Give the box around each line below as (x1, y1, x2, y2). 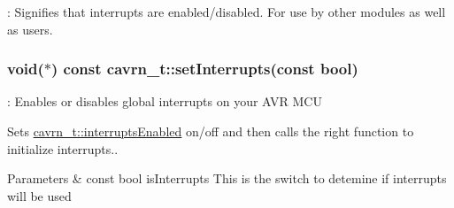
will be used (7, 186, 72, 204)
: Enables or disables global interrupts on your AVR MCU (7, 92, 322, 111)
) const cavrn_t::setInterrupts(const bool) (51, 58, 358, 80)
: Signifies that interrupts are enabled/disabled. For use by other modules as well (7, 3, 446, 20)
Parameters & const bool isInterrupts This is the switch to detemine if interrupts (7, 169, 447, 188)
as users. (7, 19, 53, 38)
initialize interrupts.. (7, 139, 119, 158)
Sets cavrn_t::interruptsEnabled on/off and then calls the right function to (7, 122, 414, 140)
